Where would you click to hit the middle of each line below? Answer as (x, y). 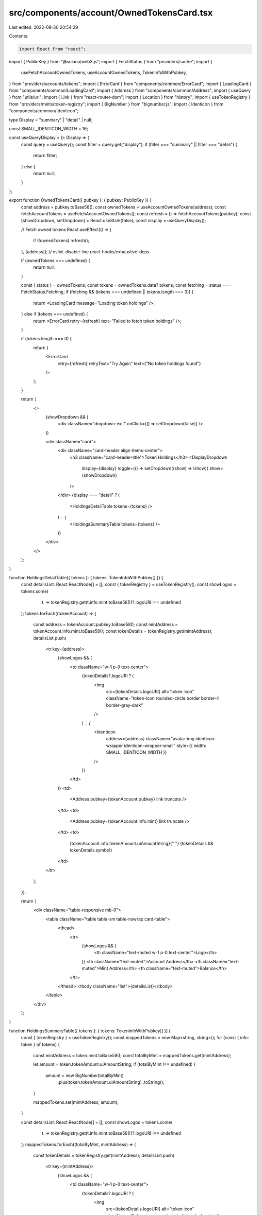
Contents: (19, 36)
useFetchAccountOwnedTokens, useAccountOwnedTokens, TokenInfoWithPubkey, (104, 72)
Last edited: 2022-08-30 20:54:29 (44, 27)
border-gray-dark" (124, 705)
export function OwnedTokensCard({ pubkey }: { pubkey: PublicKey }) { (80, 200)
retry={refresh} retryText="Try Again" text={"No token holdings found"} (129, 363)
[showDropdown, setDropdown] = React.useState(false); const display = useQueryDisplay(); (114, 221)
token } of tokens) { (41, 1044)
